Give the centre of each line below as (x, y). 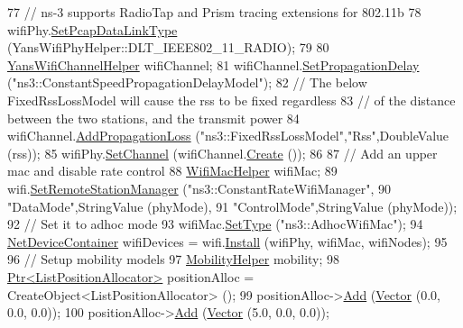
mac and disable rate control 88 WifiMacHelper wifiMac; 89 (172, 171)
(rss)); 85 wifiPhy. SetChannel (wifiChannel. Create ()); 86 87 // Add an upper (222, 153)
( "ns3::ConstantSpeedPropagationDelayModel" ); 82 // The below (187, 82)
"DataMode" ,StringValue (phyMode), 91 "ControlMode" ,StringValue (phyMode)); (232, 206)
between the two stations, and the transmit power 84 (153, 118)
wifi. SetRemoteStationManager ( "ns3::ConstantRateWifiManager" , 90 (199, 188)
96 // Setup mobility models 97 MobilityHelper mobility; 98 (174, 259)
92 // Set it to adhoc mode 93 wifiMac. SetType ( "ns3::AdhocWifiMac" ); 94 (215, 224)
